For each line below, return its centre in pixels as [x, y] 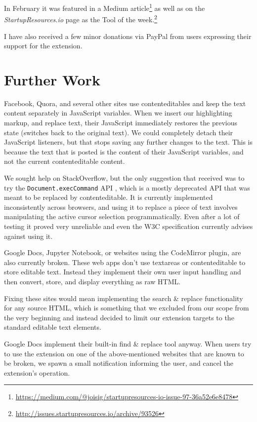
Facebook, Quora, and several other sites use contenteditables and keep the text [125, 103]
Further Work [52, 79]
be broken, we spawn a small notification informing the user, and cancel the [119, 363]
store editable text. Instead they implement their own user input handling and [123, 272]
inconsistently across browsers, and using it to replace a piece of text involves [121, 207]
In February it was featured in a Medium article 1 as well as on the [105, 7]
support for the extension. [43, 46]
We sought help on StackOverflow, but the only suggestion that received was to [124, 177]
